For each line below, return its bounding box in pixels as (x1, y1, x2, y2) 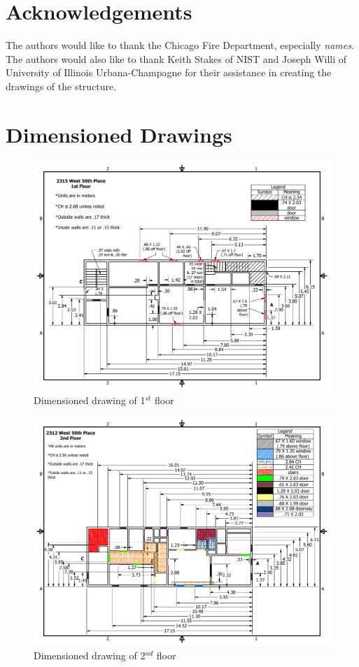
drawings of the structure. (6, 78, 117, 93)
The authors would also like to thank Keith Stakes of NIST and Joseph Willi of (6, 51, 347, 66)
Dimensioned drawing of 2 (34, 648, 146, 663)
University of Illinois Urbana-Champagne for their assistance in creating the (6, 65, 332, 80)
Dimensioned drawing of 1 (34, 392, 146, 407)
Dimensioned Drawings (6, 120, 232, 148)
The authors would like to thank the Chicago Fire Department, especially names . (6, 38, 354, 52)
